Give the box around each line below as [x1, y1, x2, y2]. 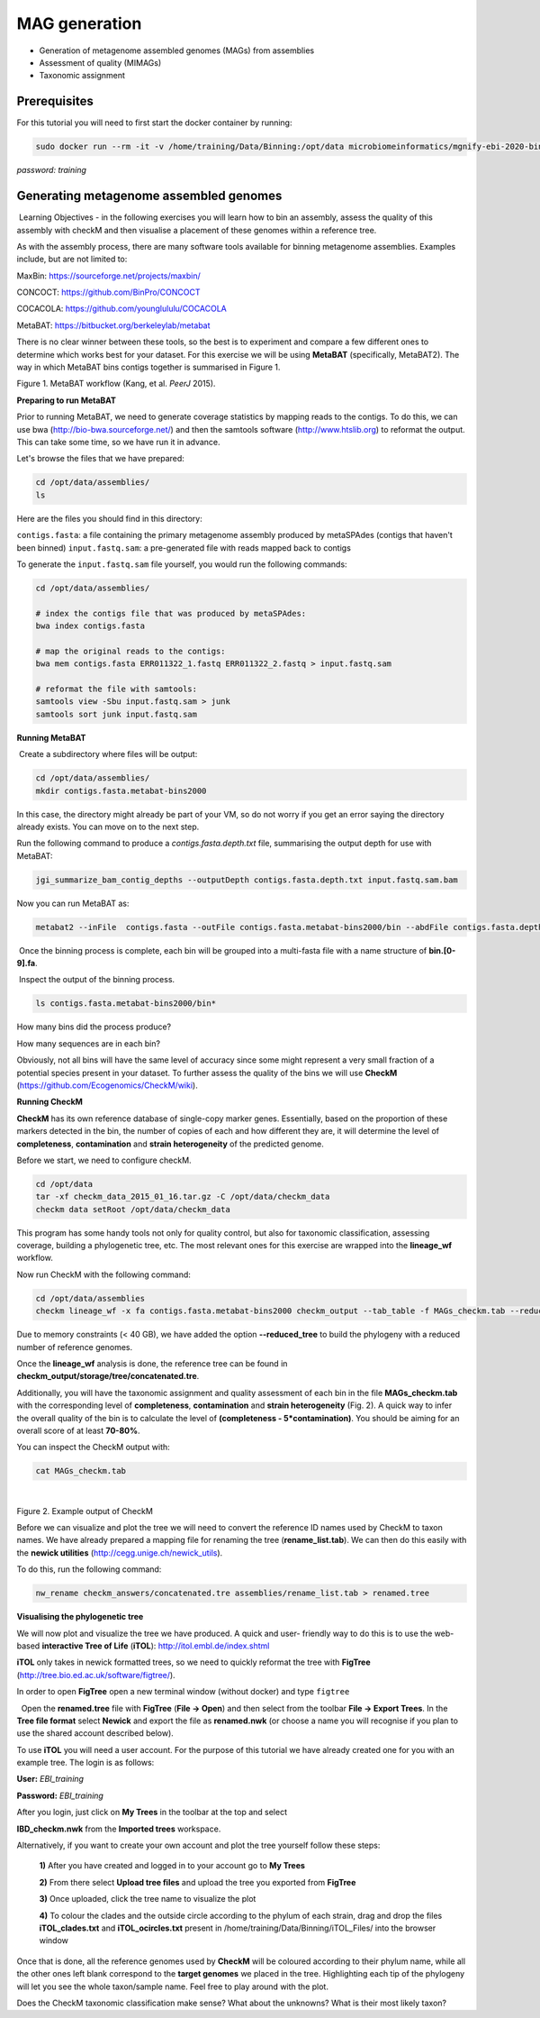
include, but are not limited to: [16, 253, 128, 265]
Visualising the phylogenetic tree [16, 1612, 144, 1622]
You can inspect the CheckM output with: [16, 1442, 170, 1453]
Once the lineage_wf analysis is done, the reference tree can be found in [16, 1357, 288, 1369]
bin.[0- [428, 945, 456, 955]
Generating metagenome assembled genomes [16, 188, 283, 204]
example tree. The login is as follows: [16, 1758, 155, 1768]
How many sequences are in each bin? [16, 1037, 161, 1049]
